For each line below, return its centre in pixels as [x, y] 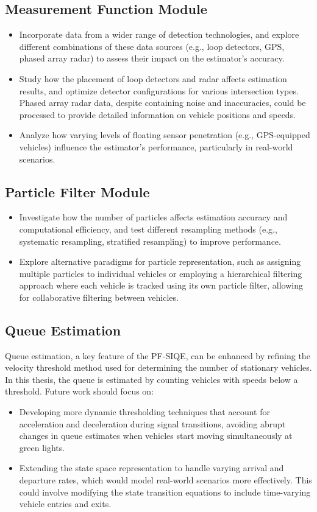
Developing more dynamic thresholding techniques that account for [144, 412]
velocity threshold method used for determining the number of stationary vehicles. [158, 367]
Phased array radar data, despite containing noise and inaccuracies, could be [162, 103]
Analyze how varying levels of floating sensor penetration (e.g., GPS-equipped [165, 135]
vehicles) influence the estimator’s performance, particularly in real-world [156, 146]
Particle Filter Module [77, 191]
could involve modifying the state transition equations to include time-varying [165, 492]
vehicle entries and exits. [65, 504]
